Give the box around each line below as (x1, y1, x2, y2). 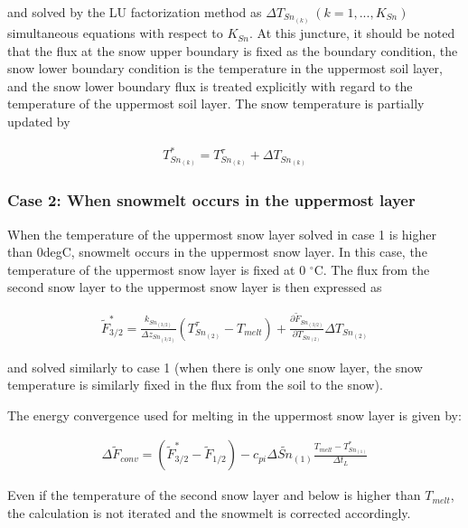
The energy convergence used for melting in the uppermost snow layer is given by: (7, 405, 462, 424)
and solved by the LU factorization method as (7, 3, 262, 21)
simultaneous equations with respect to (7, 24, 223, 42)
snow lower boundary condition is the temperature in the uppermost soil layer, (7, 59, 444, 78)
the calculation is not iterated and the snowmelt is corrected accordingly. (7, 504, 411, 523)
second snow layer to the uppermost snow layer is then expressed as (7, 278, 382, 297)
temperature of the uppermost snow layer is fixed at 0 (7, 259, 306, 278)
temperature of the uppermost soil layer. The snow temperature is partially (7, 94, 425, 113)
